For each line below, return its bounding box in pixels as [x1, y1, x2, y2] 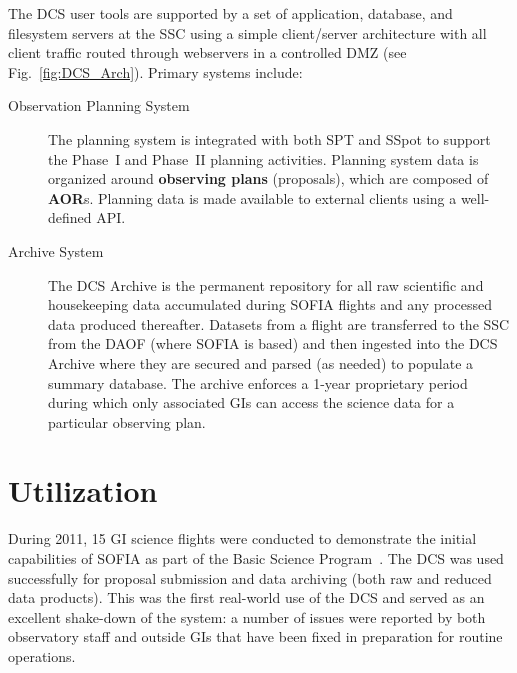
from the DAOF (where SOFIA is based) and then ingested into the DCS [48, 333, 498, 354]
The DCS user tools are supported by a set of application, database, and [8, 3, 453, 23]
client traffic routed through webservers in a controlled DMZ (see [8, 42, 407, 63]
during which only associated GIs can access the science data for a [48, 392, 455, 413]
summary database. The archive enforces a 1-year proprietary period [48, 372, 468, 393]
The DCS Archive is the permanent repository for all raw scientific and [48, 274, 484, 295]
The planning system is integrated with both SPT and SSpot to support [48, 128, 491, 149]
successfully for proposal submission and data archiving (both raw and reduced [8, 567, 492, 588]
